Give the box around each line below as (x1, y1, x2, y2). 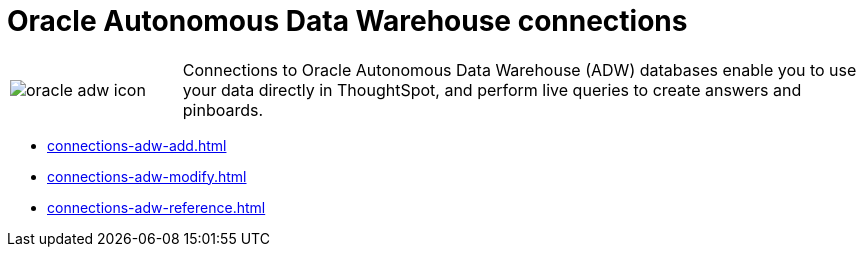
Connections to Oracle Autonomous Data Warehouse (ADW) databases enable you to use (182, 59, 857, 80)
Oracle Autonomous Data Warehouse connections (7, 4, 688, 38)
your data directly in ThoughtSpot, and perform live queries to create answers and (182, 79, 802, 100)
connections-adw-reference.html (47, 198, 266, 216)
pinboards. (182, 99, 264, 120)
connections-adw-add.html (47, 136, 227, 154)
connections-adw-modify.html (47, 167, 247, 185)
